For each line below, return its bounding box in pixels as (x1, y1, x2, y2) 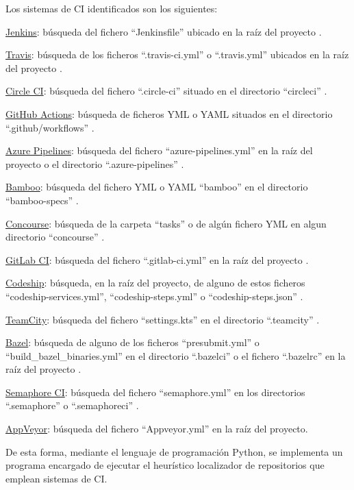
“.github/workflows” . (5, 120, 94, 134)
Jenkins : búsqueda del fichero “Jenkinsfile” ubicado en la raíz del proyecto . (5, 24, 322, 38)
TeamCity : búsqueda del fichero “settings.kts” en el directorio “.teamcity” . (5, 312, 320, 326)
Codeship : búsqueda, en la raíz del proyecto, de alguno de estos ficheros (5, 275, 305, 290)
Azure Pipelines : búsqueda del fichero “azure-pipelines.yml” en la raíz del (5, 143, 313, 158)
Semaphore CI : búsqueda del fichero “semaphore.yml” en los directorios (5, 384, 305, 399)
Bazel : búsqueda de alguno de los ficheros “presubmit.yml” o (5, 335, 260, 350)
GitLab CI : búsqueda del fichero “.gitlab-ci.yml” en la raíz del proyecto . (5, 252, 309, 267)
